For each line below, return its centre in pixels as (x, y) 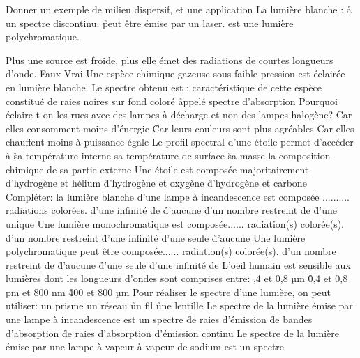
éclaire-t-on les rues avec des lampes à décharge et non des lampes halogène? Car (179, 115)
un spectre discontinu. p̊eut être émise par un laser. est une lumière (150, 23)
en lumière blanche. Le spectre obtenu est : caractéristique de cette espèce (164, 87)
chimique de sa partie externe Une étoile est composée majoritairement (157, 169)
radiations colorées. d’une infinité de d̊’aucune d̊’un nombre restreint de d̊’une (171, 210)
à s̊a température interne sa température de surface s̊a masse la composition (168, 155)
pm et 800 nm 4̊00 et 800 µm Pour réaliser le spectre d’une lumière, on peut (168, 291)
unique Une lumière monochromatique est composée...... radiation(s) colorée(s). (175, 223)
